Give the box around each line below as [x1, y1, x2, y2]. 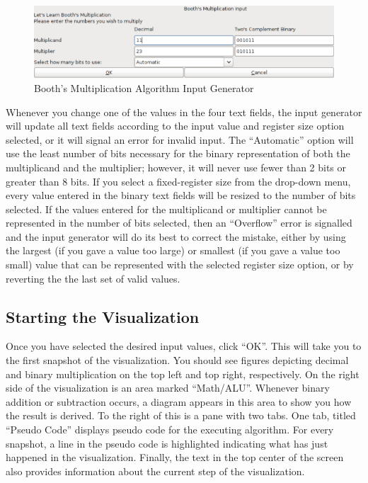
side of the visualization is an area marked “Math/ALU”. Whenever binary [6, 380, 330, 395]
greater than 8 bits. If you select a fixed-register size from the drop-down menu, [6, 174, 351, 188]
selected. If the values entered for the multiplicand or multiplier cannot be [6, 201, 327, 216]
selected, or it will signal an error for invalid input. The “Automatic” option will [6, 132, 354, 147]
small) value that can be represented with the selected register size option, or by [6, 257, 354, 272]
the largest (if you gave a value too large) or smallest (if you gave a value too [6, 243, 340, 258]
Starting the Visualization [6, 305, 200, 327]
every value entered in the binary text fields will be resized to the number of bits [6, 188, 356, 203]
